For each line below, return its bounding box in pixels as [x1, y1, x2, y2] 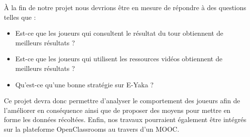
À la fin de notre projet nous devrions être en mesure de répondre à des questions [4, 2, 247, 12]
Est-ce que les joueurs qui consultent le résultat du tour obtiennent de [15, 28, 223, 38]
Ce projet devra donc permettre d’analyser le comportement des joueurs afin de [4, 96, 240, 106]
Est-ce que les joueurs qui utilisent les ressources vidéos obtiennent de [15, 54, 222, 64]
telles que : [4, 12, 36, 22]
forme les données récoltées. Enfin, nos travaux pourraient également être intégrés [4, 114, 247, 124]
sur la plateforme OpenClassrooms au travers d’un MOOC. [4, 123, 179, 134]
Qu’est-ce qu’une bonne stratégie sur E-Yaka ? [15, 79, 154, 89]
